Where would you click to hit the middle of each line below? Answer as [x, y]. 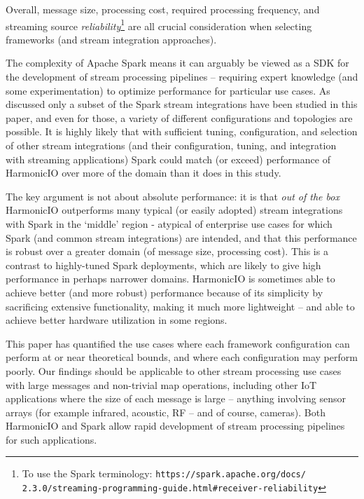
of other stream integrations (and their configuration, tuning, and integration [171, 145]
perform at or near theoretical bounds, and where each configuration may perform [182, 357]
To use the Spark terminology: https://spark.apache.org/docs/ [164, 473]
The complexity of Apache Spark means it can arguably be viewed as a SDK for [177, 63]
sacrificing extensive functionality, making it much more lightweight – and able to [180, 306]
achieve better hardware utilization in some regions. [117, 320]
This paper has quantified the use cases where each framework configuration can [178, 343]
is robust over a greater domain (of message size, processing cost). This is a [167, 251]
